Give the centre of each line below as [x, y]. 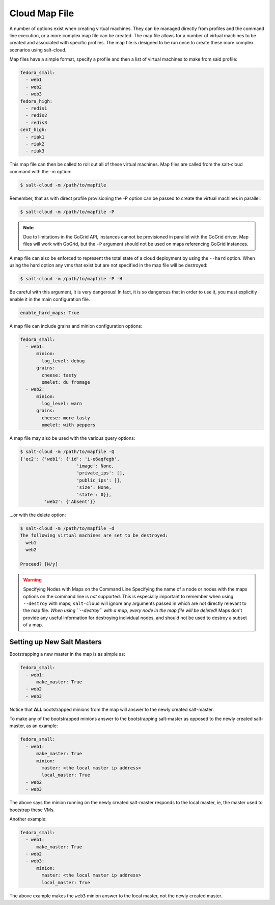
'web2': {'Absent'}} [70, 501]
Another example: [28, 819]
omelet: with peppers [68, 425]
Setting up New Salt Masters [56, 642]
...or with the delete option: [38, 515]
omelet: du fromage [66, 382]
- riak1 [35, 137]
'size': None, [94, 487]
